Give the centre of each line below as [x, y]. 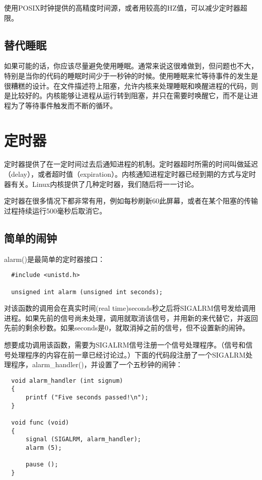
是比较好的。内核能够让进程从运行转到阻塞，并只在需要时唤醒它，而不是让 [127, 95]
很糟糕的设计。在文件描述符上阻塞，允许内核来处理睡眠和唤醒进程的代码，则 [131, 85]
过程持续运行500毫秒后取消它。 [55, 210]
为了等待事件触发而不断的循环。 [64, 105]
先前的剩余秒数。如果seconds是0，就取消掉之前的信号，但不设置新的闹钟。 [127, 328]
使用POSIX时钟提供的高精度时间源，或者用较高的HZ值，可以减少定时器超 [126, 8]
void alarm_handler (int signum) [67, 381]
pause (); [42, 465]
